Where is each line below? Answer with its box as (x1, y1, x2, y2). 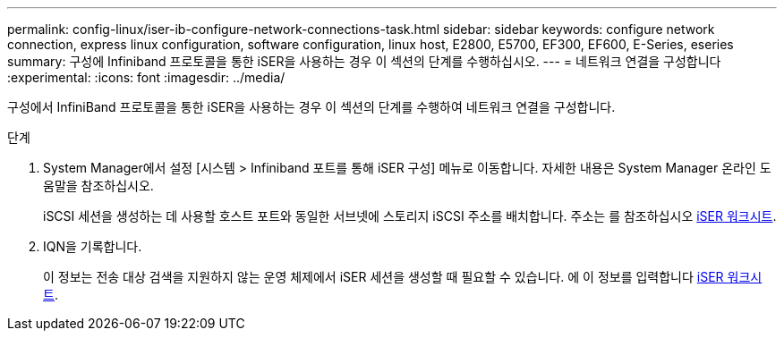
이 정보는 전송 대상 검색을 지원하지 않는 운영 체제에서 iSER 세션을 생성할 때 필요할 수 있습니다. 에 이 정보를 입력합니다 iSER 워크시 (43, 269, 763, 284)
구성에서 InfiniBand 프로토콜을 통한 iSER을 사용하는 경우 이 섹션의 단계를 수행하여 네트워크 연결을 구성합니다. (7, 99, 616, 114)
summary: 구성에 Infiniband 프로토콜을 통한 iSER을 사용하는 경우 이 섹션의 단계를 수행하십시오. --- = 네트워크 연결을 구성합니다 (7, 54, 721, 69)
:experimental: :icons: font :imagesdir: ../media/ (7, 70, 285, 85)
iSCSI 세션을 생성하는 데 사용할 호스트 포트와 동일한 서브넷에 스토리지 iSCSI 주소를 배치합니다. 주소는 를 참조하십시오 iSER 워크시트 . (43, 208, 777, 224)
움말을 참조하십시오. (43, 178, 154, 193)
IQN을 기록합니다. (43, 239, 142, 254)
